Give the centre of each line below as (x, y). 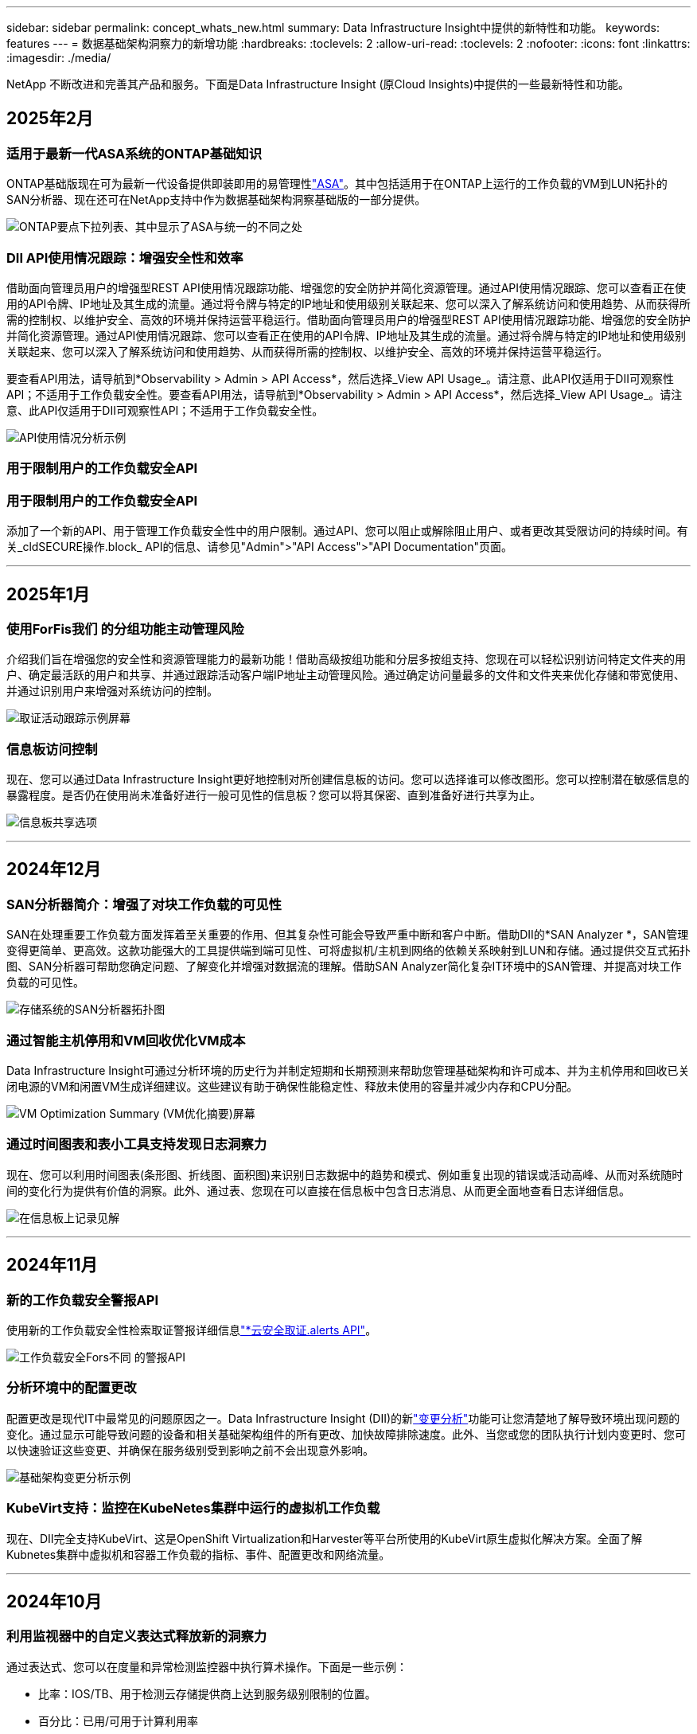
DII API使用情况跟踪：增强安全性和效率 (125, 258)
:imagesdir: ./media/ (59, 58)
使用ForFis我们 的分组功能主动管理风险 (125, 629)
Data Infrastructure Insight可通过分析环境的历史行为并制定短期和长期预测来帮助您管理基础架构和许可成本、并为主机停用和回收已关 (348, 1071)
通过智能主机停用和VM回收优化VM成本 (126, 1040)
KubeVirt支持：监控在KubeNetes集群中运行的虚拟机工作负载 (193, 1508)
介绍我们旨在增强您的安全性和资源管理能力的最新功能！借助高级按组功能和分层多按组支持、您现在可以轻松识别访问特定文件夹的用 (346, 659)
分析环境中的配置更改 (72, 1388)
